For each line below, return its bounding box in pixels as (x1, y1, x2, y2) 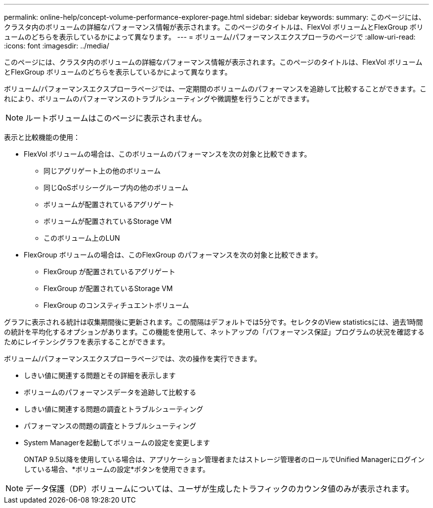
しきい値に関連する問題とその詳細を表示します (24, 371, 176, 380)
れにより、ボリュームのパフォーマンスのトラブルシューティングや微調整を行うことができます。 (4, 94, 314, 103)
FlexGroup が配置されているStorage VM (43, 284, 173, 293)
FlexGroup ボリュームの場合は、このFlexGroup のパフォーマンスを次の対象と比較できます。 (24, 251, 322, 259)
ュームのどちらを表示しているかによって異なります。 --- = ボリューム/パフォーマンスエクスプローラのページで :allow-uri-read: (4, 33, 416, 41)
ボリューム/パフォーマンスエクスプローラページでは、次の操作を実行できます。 (4, 354, 261, 363)
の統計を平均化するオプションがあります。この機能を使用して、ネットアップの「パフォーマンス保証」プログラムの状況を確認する (4, 328, 425, 336)
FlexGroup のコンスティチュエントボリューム (43, 301, 189, 309)
